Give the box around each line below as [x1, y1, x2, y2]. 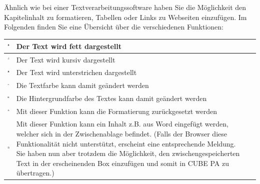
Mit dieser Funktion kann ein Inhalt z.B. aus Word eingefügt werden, [16, 118, 228, 129]
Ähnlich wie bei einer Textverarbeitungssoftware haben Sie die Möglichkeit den [4, 2, 246, 12]
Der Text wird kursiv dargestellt [16, 54, 115, 64]
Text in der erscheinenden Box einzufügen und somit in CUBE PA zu [16, 157, 229, 168]
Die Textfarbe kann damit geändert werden [16, 80, 149, 90]
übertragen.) [16, 167, 54, 178]
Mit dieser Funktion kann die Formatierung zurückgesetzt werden [16, 106, 217, 116]
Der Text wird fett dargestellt [16, 40, 121, 51]
